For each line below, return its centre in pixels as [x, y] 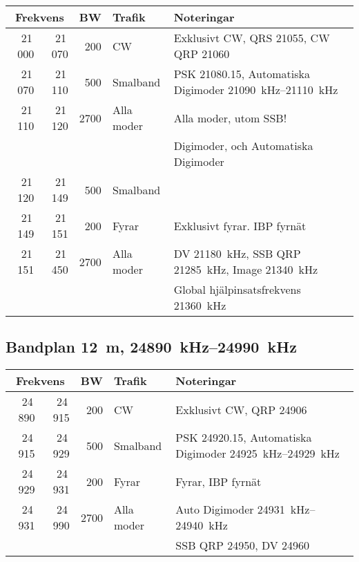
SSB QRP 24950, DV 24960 [243, 545]
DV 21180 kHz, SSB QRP [237, 253]
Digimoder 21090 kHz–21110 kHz [256, 90]
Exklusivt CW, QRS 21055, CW [252, 38]
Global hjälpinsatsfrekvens [237, 289]
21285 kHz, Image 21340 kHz [246, 269]
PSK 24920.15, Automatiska [244, 438]
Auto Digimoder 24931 [230, 509]
